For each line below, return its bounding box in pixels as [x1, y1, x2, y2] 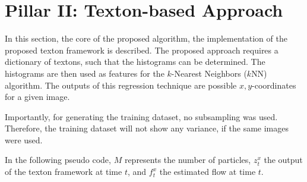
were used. [5, 133, 43, 146]
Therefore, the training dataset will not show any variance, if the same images [5, 122, 289, 134]
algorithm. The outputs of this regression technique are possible [5, 79, 237, 91]
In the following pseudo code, [5, 153, 111, 166]
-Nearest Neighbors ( [171, 67, 247, 79]
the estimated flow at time [159, 165, 256, 178]
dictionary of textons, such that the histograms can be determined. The [5, 55, 265, 68]
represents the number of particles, [124, 153, 251, 166]
